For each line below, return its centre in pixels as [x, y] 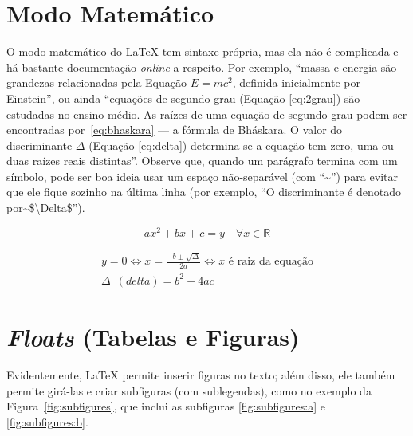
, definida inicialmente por [296, 82]
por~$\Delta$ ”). [46, 208]
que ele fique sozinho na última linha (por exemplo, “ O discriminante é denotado [204, 192]
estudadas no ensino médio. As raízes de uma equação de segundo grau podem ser [207, 114]
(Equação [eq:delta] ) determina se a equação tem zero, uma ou [241, 145]
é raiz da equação [271, 262]
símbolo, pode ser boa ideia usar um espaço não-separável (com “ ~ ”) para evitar [202, 176]
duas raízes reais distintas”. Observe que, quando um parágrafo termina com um [202, 161]
